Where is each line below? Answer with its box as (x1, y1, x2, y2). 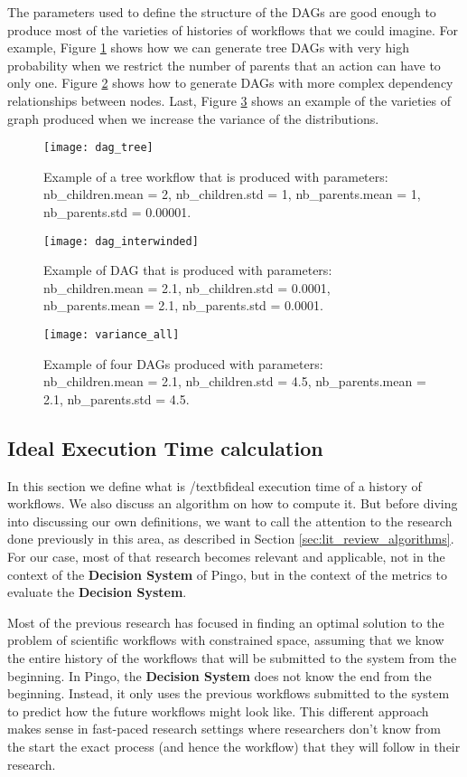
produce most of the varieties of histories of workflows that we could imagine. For (7, 20, 458, 39)
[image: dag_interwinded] (43, 234, 199, 248)
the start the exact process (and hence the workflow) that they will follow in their (7, 736, 461, 755)
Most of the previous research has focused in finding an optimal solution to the (7, 612, 444, 631)
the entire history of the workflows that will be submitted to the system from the (7, 649, 457, 668)
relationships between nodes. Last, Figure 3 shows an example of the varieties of (7, 90, 452, 109)
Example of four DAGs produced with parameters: (43, 354, 323, 373)
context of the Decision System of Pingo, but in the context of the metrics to (7, 564, 448, 583)
